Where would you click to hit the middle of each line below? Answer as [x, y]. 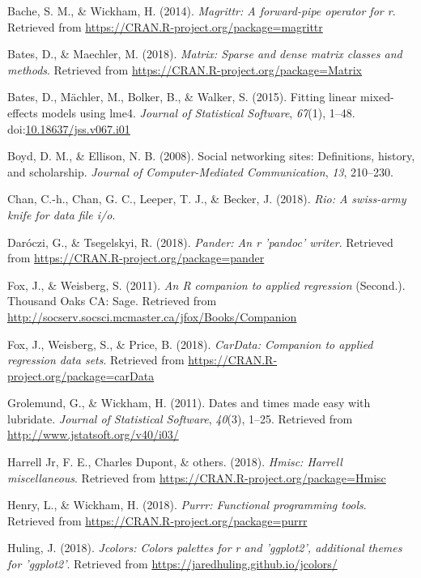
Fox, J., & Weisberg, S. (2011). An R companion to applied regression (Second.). [206, 285]
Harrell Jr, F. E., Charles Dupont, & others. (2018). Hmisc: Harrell [175, 462]
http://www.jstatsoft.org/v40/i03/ [93, 434]
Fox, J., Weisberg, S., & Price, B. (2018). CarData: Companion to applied [190, 344]
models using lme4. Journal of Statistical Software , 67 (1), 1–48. [198, 112]
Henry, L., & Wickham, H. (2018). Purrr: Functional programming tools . [187, 505]
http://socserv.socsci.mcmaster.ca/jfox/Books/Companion [152, 316]
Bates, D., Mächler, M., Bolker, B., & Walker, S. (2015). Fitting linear [182, 97]
